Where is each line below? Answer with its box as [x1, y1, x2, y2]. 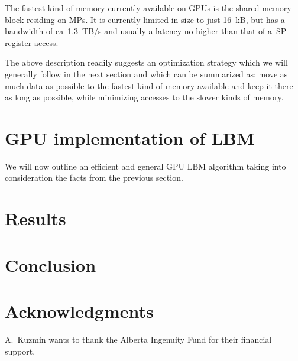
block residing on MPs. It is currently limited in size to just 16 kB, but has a [5, 13, 285, 25]
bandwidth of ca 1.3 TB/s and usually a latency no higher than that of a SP [5, 25, 287, 37]
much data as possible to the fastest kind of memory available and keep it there [5, 79, 293, 92]
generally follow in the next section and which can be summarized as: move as [5, 67, 288, 80]
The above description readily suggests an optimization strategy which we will [5, 56, 288, 69]
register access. [5, 36, 59, 48]
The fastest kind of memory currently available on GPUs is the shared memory [5, 2, 291, 14]
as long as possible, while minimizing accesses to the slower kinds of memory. [5, 91, 284, 103]
